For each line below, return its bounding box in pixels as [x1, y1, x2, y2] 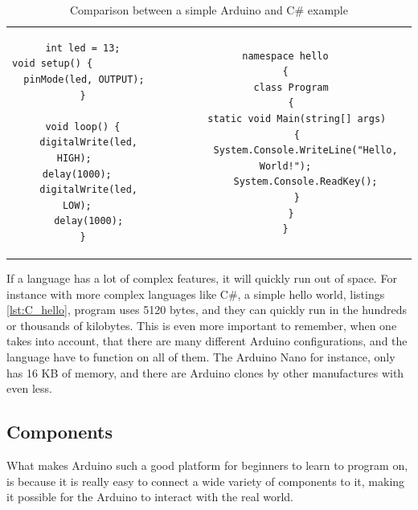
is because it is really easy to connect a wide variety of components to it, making [6, 472, 405, 489]
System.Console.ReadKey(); [233, 176, 378, 188]
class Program [253, 81, 329, 93]
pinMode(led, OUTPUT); [23, 74, 145, 86]
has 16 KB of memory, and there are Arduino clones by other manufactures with [6, 364, 404, 381]
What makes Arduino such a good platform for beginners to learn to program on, [6, 457, 408, 474]
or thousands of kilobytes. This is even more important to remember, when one [6, 316, 397, 333]
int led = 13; [45, 42, 121, 54]
